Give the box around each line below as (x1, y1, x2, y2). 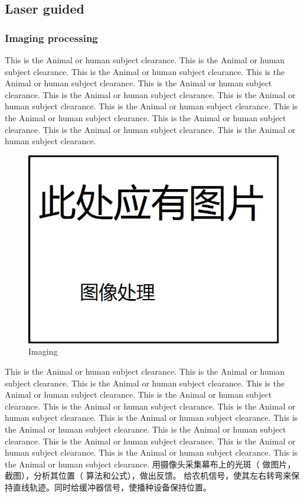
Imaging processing (5, 30, 98, 45)
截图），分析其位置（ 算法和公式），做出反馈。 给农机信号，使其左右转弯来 (5, 469, 292, 482)
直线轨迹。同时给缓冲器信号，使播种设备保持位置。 (12, 480, 211, 493)
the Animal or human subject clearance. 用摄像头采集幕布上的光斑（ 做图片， (5, 457, 296, 470)
